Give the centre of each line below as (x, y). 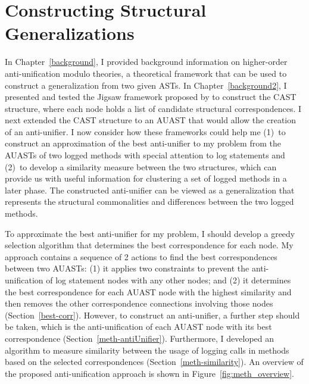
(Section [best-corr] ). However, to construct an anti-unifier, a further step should (152, 315)
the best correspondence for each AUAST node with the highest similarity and (148, 291)
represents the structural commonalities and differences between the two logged (149, 202)
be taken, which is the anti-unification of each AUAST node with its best (138, 327)
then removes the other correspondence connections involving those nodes (139, 303)
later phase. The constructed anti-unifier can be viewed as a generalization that (150, 190)
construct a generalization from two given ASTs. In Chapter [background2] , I (146, 85)
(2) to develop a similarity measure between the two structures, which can (141, 166)
